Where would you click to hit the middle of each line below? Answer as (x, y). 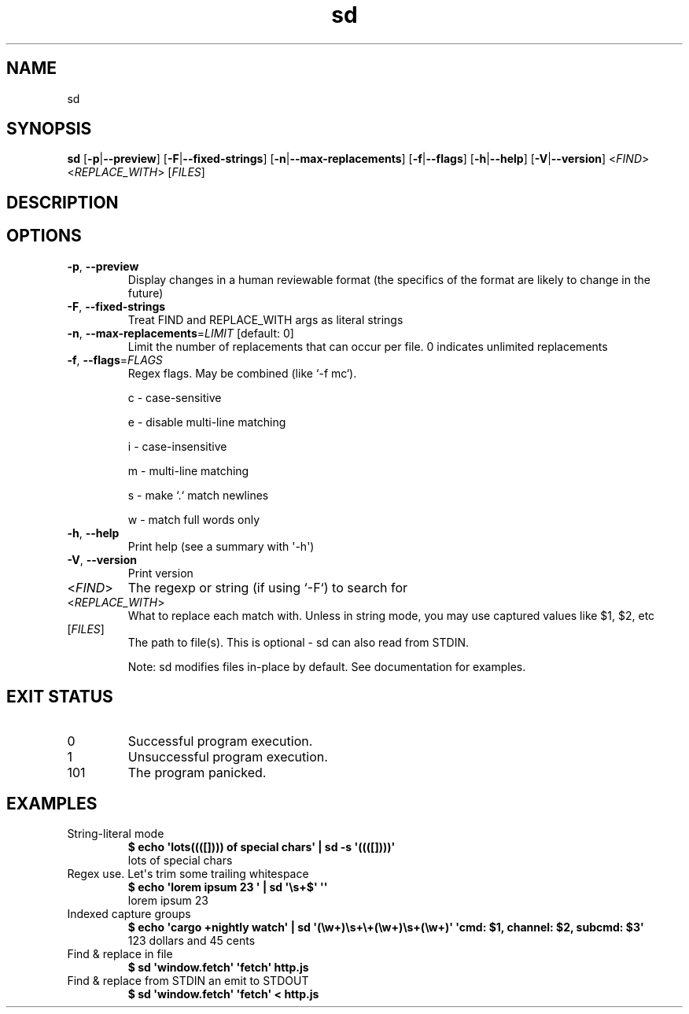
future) (146, 293)
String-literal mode (116, 834)
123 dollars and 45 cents (192, 941)
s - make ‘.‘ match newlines (198, 495)
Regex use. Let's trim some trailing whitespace (188, 874)
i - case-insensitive (177, 446)
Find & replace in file (120, 954)
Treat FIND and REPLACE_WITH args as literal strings (265, 319)
